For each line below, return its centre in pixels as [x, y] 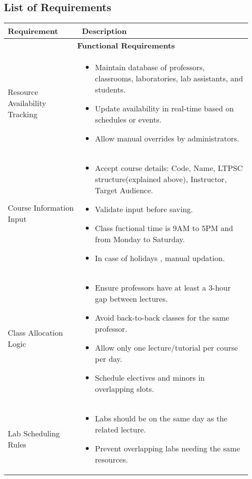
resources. [111, 460]
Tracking [23, 114]
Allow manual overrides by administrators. [167, 139]
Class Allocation [35, 333]
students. [110, 90]
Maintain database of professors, [150, 67]
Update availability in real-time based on [165, 108]
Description [104, 31]
